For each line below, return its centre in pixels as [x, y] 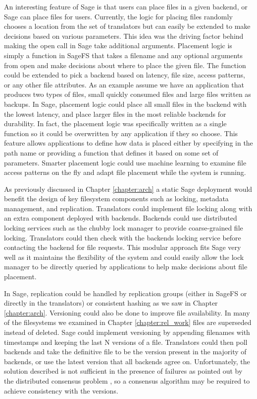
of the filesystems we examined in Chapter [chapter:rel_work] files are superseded [128, 322]
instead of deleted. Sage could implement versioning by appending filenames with [127, 332]
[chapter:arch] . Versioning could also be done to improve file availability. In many [127, 312]
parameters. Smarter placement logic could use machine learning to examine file [125, 162]
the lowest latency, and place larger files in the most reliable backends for [115, 114]
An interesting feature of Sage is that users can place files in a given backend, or [126, 6]
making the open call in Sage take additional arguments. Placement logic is [118, 45]
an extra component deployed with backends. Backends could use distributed [121, 218]
